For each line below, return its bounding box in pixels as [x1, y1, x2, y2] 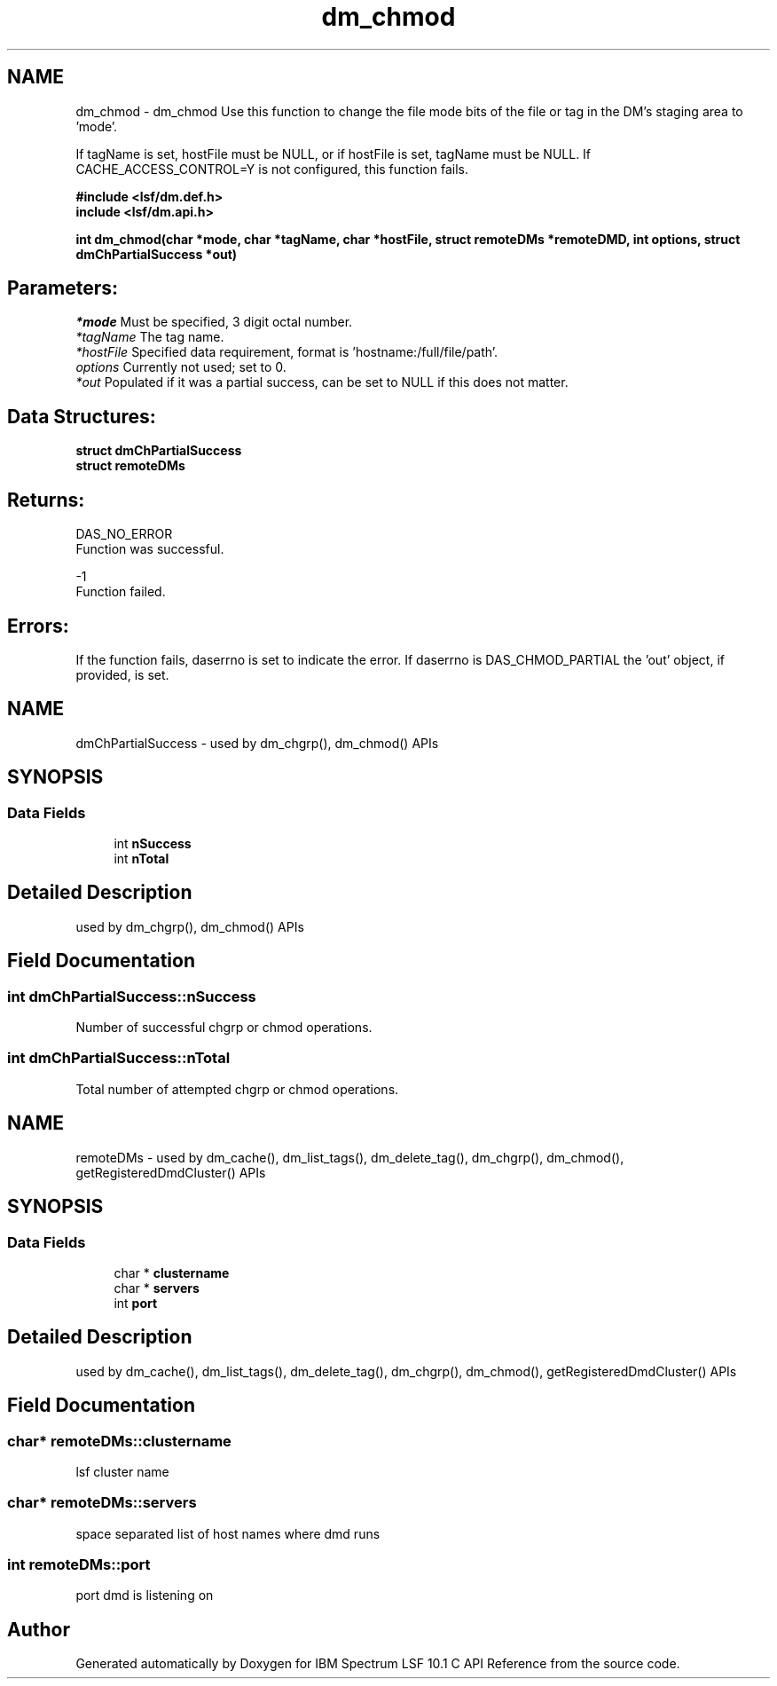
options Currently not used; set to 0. [75, 359, 286, 375]
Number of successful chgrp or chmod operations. [75, 1020, 373, 1036]
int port [114, 1295, 158, 1311]
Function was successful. [75, 541, 224, 557]
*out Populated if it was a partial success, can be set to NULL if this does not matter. [75, 374, 569, 390]
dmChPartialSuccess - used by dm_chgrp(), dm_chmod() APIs [75, 735, 439, 751]
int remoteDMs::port [7, 1556, 151, 1574]
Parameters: [7, 277, 118, 300]
